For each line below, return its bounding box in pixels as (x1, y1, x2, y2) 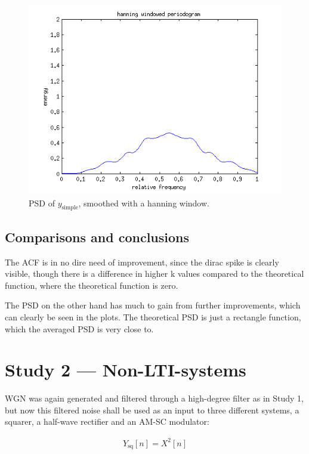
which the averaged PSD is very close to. (5, 322, 154, 335)
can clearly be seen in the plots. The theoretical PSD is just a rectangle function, (5, 310, 301, 323)
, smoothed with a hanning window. (78, 196, 209, 209)
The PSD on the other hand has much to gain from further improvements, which (5, 299, 301, 311)
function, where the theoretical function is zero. (5, 279, 178, 291)
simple (61, 205, 78, 211)
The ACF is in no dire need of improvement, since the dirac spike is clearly (5, 255, 279, 268)
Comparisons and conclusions (5, 227, 190, 246)
